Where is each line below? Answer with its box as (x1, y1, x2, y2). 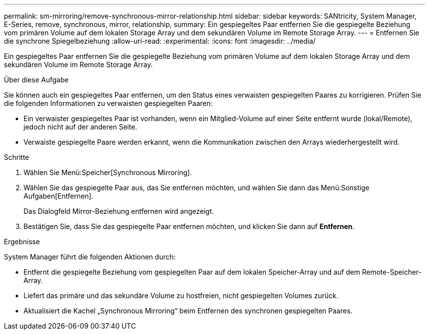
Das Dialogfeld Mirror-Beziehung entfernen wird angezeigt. (24, 207, 214, 215)
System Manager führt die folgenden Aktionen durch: (4, 253, 176, 261)
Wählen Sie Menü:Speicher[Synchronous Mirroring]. (24, 168, 192, 177)
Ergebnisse (4, 237, 40, 246)
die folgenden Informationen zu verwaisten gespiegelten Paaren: (4, 99, 213, 107)
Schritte (4, 153, 29, 161)
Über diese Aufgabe (4, 76, 69, 84)
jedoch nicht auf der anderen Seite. (24, 123, 137, 131)
